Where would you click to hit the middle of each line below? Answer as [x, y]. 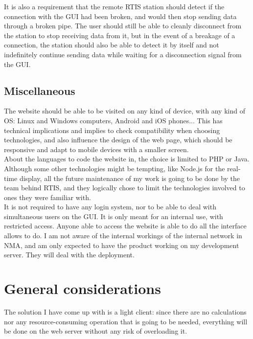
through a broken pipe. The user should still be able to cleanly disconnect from [123, 26]
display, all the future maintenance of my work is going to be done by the [130, 178]
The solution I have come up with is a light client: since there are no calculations [125, 311]
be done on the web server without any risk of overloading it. [96, 331]
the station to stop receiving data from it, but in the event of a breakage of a [120, 35]
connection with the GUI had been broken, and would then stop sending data [120, 16]
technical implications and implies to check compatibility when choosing [112, 130]
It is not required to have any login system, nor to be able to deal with [110, 207]
